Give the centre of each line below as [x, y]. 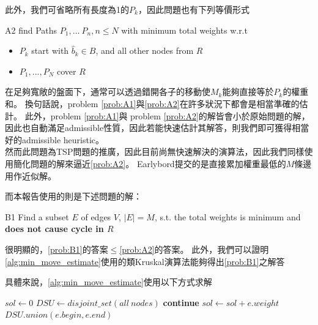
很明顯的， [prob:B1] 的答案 [57, 249]
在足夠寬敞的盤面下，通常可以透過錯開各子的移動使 [108, 92]
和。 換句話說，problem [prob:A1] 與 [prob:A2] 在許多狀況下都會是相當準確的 [152, 103]
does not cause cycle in [54, 229]
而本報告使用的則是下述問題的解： [73, 196]
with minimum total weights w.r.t [184, 30]
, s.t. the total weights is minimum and [227, 216]
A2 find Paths [31, 30]
